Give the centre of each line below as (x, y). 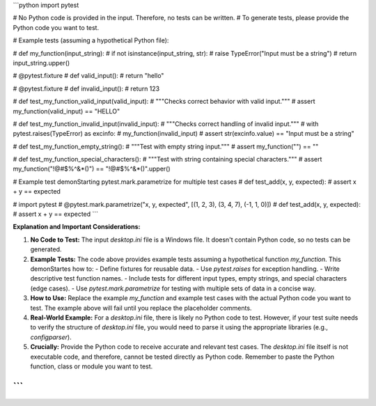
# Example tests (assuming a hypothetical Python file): (91, 40)
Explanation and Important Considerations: (77, 227)
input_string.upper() (41, 63)
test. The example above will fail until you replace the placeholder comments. (141, 308)
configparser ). (51, 337)
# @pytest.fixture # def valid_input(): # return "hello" (88, 76)
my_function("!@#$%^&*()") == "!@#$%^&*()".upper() (92, 169)
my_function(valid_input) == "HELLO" (66, 111)
